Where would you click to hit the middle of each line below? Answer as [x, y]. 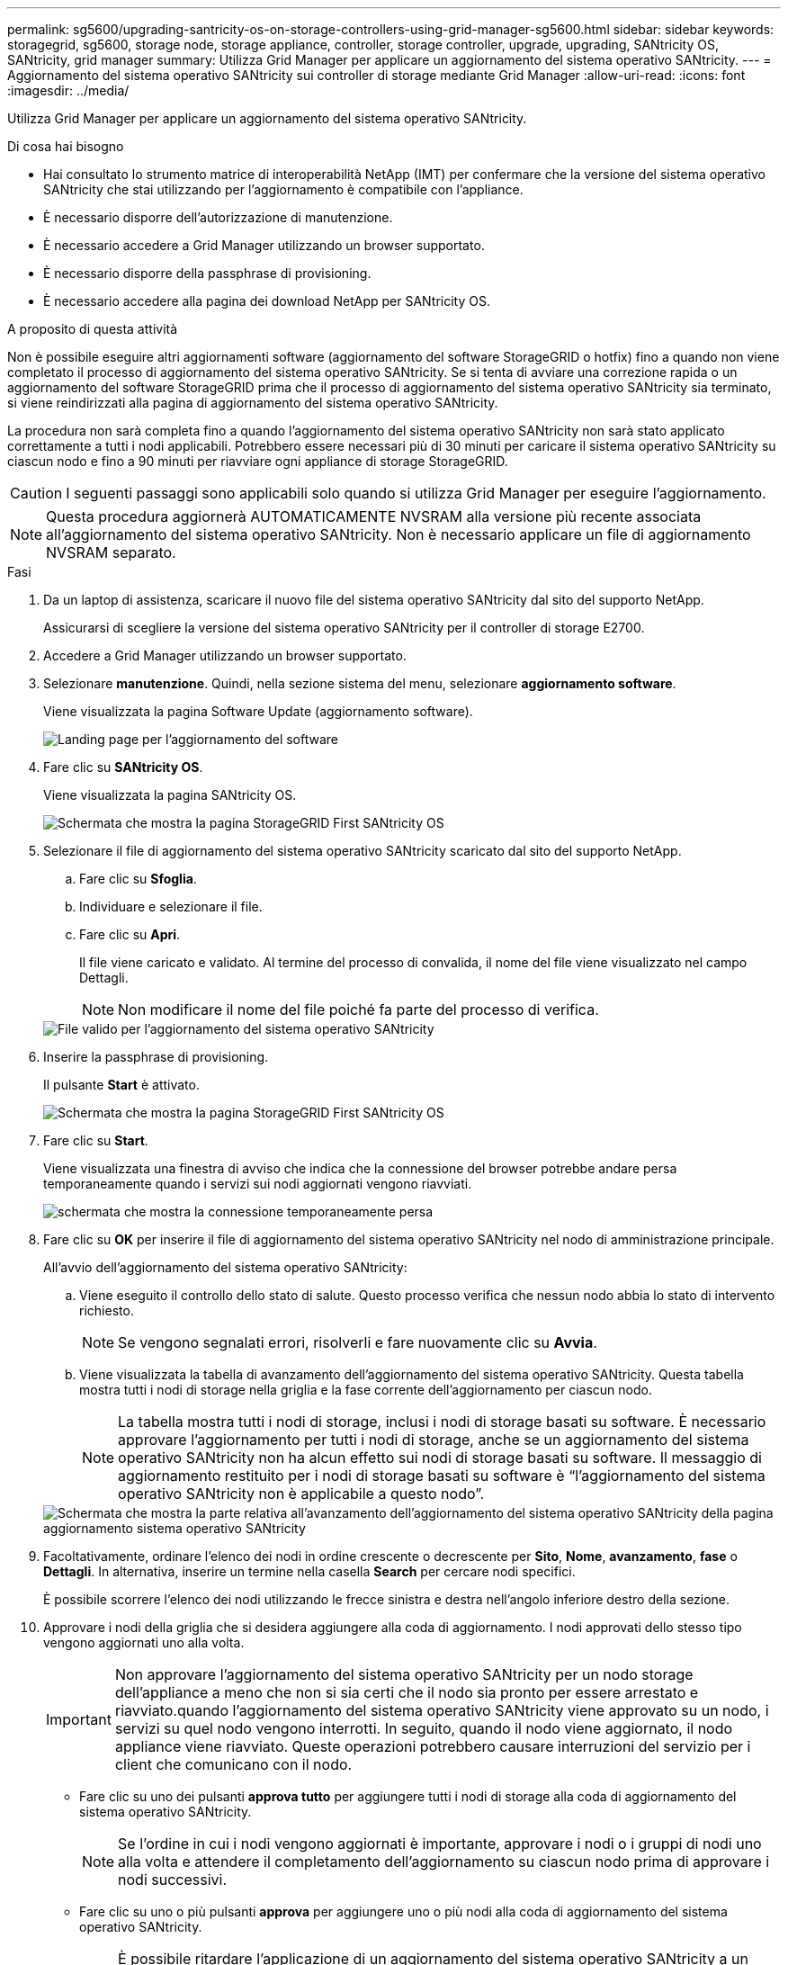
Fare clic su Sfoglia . [138, 879]
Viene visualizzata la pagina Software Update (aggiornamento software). [258, 711]
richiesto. [107, 1310]
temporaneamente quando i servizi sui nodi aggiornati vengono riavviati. [258, 1184]
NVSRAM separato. [111, 552]
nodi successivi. [173, 1880]
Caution [36, 493]
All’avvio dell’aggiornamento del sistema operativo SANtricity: [225, 1267]
